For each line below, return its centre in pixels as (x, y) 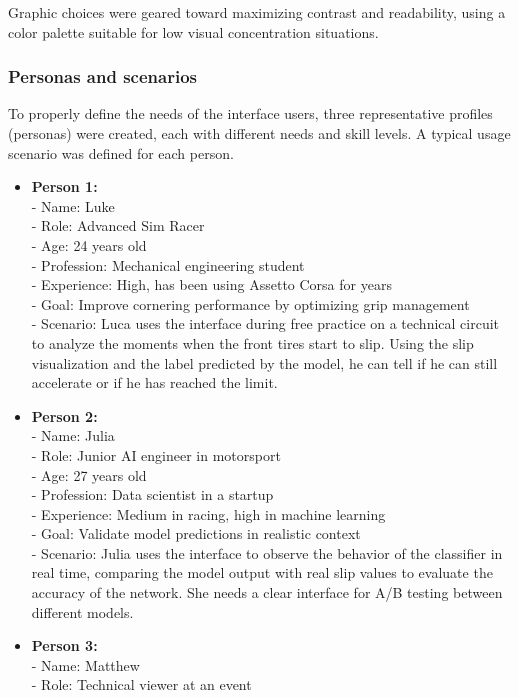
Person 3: (64, 645)
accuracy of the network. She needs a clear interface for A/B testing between (267, 592)
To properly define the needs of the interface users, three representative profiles (250, 113)
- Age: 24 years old (89, 244)
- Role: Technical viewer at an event (141, 684)
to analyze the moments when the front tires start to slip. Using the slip (252, 342)
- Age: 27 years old (89, 474)
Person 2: (64, 415)
